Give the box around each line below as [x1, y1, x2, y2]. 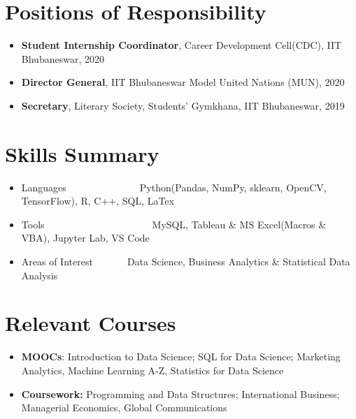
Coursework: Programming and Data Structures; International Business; [21, 386, 340, 401]
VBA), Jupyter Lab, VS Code [21, 230, 150, 245]
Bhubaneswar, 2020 [21, 51, 104, 66]
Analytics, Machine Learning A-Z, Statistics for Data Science [21, 362, 284, 377]
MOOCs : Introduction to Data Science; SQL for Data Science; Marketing [21, 349, 341, 364]
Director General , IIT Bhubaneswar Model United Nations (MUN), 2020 [21, 75, 345, 89]
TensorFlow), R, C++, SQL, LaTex [21, 193, 175, 208]
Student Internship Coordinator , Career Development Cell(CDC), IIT [21, 38, 342, 52]
